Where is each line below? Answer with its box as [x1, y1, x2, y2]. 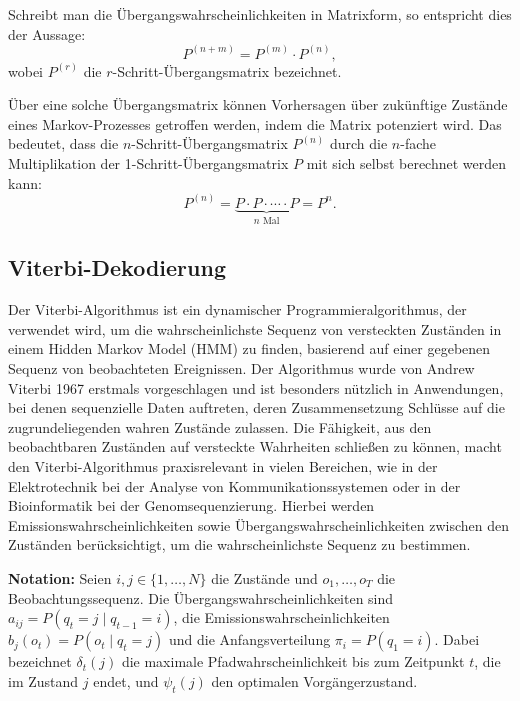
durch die [329, 133, 388, 154]
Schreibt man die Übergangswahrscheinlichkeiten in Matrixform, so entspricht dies [8, 4, 512, 24]
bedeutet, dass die [8, 133, 119, 154]
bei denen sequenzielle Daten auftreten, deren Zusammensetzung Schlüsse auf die [8, 397, 505, 418]
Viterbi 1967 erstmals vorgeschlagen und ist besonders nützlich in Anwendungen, [8, 377, 504, 398]
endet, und [93, 670, 159, 691]
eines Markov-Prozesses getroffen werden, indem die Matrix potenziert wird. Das [8, 113, 502, 134]
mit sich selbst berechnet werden [306, 153, 507, 173]
